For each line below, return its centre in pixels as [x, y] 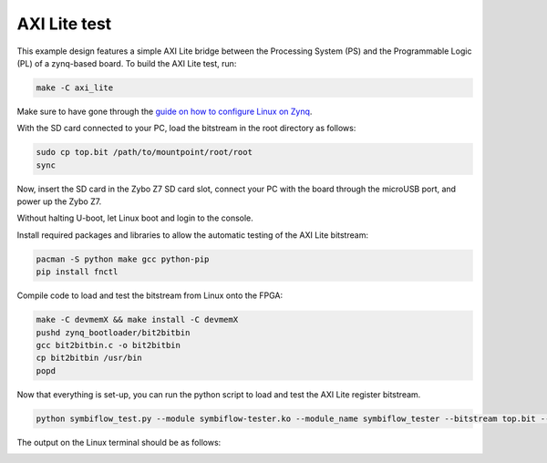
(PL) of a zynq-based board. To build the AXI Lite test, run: [127, 63]
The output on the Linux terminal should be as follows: [119, 442]
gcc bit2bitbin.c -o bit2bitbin [108, 345]
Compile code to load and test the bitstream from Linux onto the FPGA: [150, 295]
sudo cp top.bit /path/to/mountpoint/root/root [144, 152]
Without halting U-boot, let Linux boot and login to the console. [135, 218]
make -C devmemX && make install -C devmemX [137, 320]
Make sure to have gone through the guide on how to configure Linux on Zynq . [165, 111]
